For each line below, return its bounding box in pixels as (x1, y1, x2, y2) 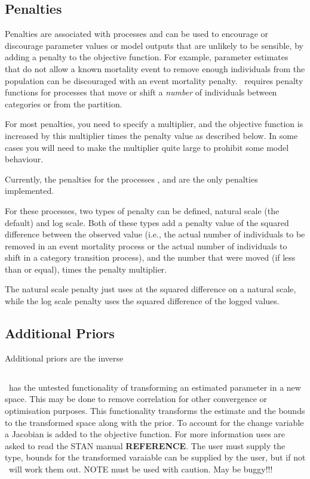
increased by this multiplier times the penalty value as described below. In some (5, 129, 298, 141)
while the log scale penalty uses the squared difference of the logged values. (5, 295, 280, 307)
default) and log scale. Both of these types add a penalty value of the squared (5, 216, 289, 228)
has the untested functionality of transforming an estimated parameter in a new (8, 381, 301, 393)
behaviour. (5, 153, 44, 165)
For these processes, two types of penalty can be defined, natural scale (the (5, 204, 280, 217)
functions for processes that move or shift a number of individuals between (5, 86, 277, 98)
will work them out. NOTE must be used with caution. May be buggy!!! (8, 463, 273, 475)
